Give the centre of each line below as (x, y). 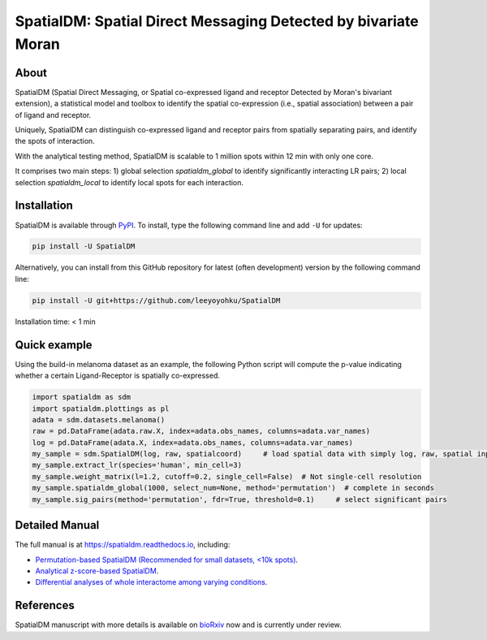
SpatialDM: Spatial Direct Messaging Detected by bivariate (217, 21)
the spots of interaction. (55, 141)
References (45, 605)
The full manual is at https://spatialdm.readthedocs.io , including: (123, 545)
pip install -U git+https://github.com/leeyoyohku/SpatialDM (156, 300)
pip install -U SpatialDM (84, 246)
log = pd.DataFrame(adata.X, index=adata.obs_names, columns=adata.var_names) (192, 442)
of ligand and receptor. (53, 115)
